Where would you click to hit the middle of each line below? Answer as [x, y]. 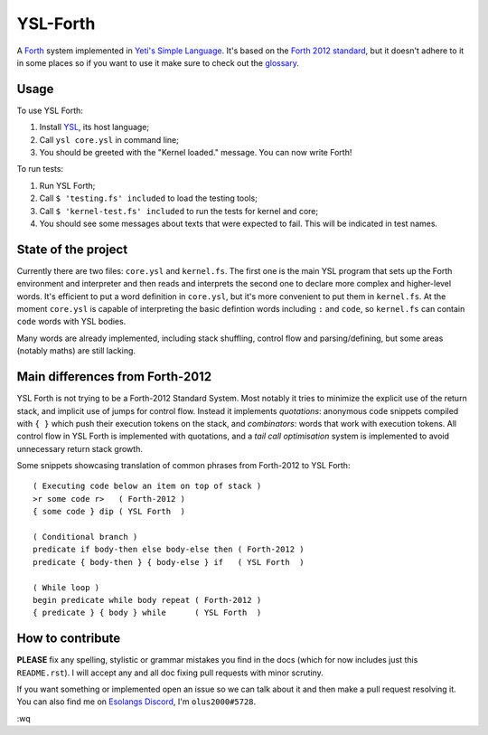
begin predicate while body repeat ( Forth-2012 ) [147, 600]
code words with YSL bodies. [71, 322]
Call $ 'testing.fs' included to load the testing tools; [148, 198]
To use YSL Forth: [50, 110]
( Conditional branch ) [85, 537]
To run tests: [40, 169]
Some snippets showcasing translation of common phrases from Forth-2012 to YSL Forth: [183, 466]
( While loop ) [66, 587]
